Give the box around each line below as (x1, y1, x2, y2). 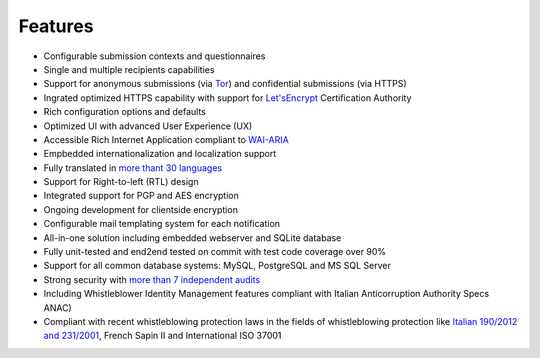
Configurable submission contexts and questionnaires (43, 50, 266, 62)
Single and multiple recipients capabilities (43, 63, 215, 75)
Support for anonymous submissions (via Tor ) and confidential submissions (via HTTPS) (43, 78, 407, 90)
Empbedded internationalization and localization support (43, 148, 277, 160)
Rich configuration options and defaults (43, 106, 207, 118)
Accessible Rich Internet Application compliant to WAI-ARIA (43, 133, 289, 145)
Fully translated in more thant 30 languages (43, 161, 223, 174)
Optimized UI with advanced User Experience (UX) (43, 120, 253, 132)
